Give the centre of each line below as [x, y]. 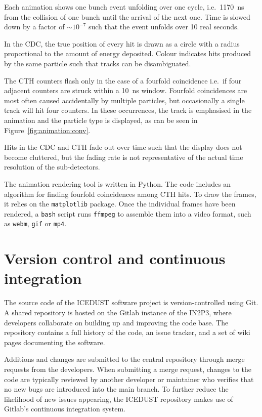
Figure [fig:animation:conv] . [47, 130]
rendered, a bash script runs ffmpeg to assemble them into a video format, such [128, 213]
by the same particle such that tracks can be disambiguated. [98, 63]
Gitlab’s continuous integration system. [65, 409]
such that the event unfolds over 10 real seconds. [164, 27]
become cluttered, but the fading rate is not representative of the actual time [124, 157]
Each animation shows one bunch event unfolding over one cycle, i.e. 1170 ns [124, 7]
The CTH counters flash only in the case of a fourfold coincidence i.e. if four [123, 80]
